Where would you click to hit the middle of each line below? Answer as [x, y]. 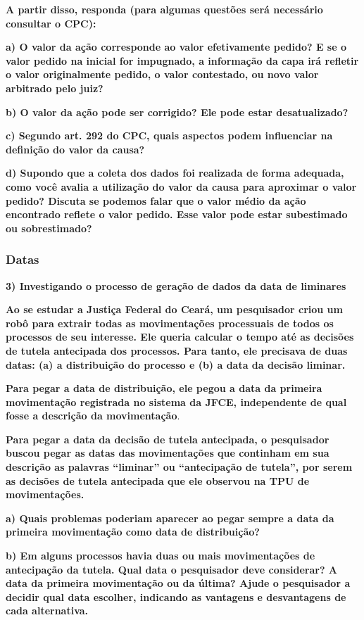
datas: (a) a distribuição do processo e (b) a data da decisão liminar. [176, 364]
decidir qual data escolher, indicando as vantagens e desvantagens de [176, 596]
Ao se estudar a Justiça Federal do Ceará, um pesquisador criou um [174, 309]
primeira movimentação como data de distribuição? [133, 532]
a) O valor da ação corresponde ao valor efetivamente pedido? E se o [176, 47]
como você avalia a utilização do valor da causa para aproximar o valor [181, 186]
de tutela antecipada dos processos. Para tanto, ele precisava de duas [177, 350]
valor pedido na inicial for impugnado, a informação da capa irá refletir [182, 60]
